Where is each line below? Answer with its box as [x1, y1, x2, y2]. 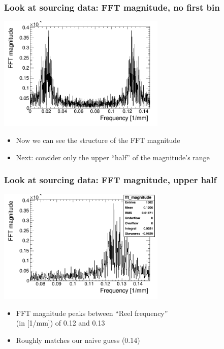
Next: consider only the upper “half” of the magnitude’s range [16, 152, 210, 162]
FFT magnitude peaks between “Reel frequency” [16, 307, 168, 318]
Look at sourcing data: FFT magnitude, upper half [4, 173, 217, 186]
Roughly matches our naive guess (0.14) [16, 335, 140, 345]
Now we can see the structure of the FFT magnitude [16, 135, 180, 146]
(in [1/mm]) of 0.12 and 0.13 [16, 317, 105, 328]
